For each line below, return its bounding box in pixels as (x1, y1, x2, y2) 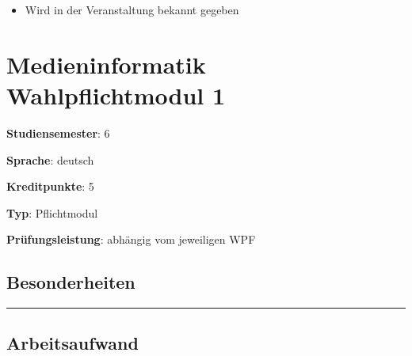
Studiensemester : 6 (6, 124, 110, 141)
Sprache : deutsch (6, 151, 94, 168)
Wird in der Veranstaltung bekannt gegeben (25, 2, 239, 17)
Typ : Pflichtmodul (6, 204, 98, 221)
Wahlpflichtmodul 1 (6, 78, 226, 111)
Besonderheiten (6, 270, 135, 294)
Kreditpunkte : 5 (6, 178, 94, 195)
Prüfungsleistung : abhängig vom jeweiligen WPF (6, 231, 256, 248)
